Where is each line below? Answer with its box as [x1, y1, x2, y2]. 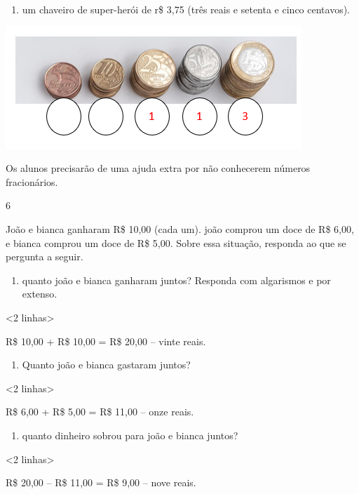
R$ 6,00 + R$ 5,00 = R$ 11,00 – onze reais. [6, 404, 194, 419]
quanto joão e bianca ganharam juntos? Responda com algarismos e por [22, 272, 331, 287]
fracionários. [6, 174, 58, 189]
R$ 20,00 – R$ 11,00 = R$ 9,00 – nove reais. [6, 475, 196, 490]
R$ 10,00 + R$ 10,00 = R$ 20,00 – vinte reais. [6, 333, 206, 348]
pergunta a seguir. [6, 249, 83, 264]
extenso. [22, 286, 57, 301]
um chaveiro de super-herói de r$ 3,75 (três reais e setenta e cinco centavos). [22, 2, 350, 16]
